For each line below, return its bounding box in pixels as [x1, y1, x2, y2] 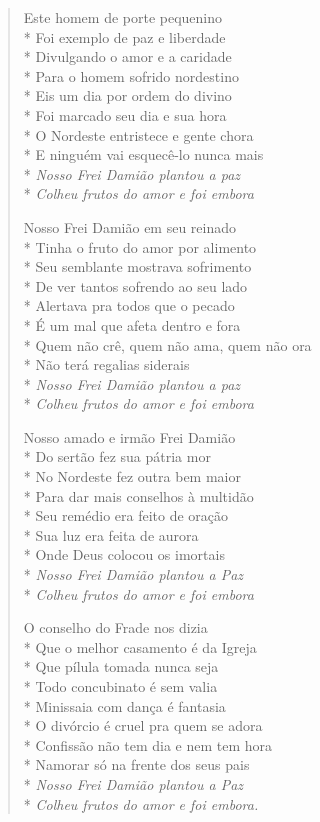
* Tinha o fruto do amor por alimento [23, 236, 257, 257]
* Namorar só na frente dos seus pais [23, 754, 250, 775]
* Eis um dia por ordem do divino [23, 85, 232, 106]
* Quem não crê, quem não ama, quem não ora [23, 334, 312, 355]
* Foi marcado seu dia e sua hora [23, 104, 227, 125]
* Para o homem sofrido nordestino [23, 65, 239, 86]
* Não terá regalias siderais [23, 354, 190, 375]
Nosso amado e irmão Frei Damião [23, 426, 236, 447]
